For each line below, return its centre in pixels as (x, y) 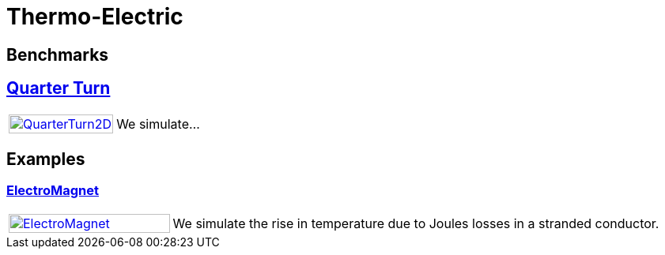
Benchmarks (58, 54)
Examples (46, 159)
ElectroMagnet (53, 191)
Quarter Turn (59, 88)
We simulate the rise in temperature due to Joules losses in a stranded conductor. (416, 223)
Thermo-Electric (95, 17)
